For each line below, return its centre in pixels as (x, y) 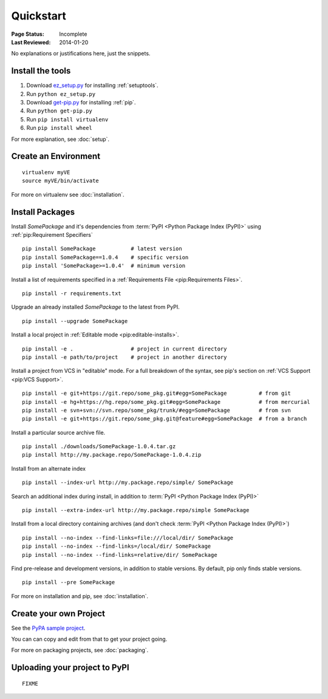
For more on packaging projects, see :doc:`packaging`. (80, 650)
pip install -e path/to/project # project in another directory (125, 357)
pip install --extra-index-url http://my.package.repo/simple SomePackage (136, 510)
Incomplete (73, 34)
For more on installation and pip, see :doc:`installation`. (80, 596)
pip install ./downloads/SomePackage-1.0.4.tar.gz (99, 447)
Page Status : (28, 34)
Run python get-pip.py (59, 111)
